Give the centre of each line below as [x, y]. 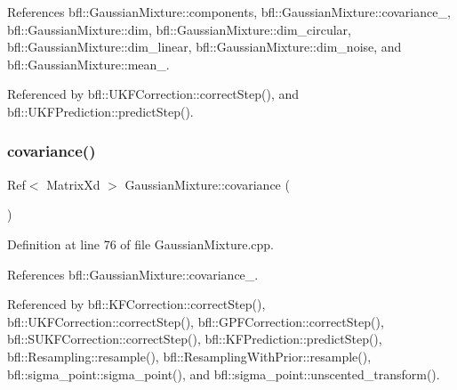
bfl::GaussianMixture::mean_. [88, 64]
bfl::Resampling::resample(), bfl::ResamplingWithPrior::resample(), [189, 356]
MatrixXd [73, 184]
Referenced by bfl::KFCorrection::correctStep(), [136, 304]
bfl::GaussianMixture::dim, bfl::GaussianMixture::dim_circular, [179, 29]
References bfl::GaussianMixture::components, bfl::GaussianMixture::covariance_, [229, 12]
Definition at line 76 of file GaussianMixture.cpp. [140, 244]
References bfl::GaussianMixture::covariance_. [133, 274]
